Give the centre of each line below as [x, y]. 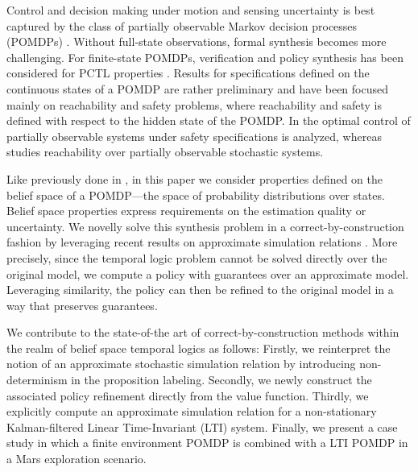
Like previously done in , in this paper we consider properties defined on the [195, 178]
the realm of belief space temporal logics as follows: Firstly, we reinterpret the [199, 348]
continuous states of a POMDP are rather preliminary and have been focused [197, 88]
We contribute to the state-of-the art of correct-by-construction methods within [203, 332]
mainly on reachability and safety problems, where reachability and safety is [194, 104]
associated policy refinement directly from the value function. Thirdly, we [188, 395]
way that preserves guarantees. [82, 305]
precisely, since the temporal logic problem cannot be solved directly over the [197, 257]
